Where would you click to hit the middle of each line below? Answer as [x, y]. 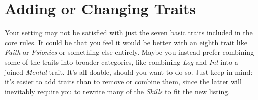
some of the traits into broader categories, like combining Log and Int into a [121, 62]
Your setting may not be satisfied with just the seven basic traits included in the [129, 32]
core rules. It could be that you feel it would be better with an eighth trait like [126, 42]
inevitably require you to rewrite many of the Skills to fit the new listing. [117, 91]
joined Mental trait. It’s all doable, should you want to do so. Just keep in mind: [129, 72]
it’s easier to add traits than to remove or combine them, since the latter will [123, 82]
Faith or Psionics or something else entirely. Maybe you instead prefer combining [130, 52]
